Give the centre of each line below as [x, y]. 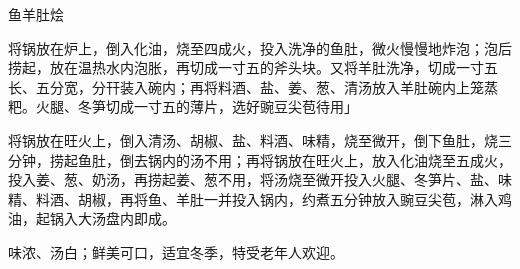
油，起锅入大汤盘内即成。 [92, 218]
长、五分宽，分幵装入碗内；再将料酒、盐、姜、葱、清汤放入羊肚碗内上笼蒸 [253, 86]
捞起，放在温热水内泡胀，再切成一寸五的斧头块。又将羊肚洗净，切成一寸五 [253, 67]
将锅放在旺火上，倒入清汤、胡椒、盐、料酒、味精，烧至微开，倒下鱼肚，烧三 [260, 139]
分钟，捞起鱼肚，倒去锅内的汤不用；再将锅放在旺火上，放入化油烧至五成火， [260, 159]
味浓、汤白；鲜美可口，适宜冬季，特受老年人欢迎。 [176, 251]
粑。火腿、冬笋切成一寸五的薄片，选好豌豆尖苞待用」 [183, 106]
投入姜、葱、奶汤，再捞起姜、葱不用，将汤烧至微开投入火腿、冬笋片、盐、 [253, 179]
